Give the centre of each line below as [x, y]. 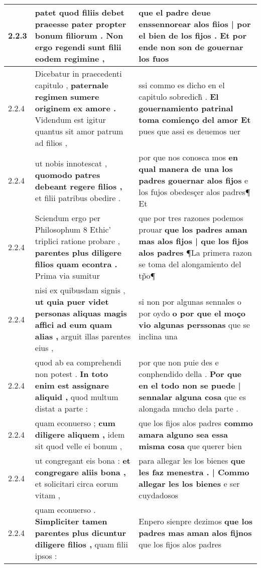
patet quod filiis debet [80, 12]
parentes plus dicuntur [81, 533]
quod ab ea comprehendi [78, 362]
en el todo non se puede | [190, 385]
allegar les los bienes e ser [189, 484]
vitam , [48, 495]
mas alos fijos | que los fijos [193, 241]
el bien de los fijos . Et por [193, 35]
